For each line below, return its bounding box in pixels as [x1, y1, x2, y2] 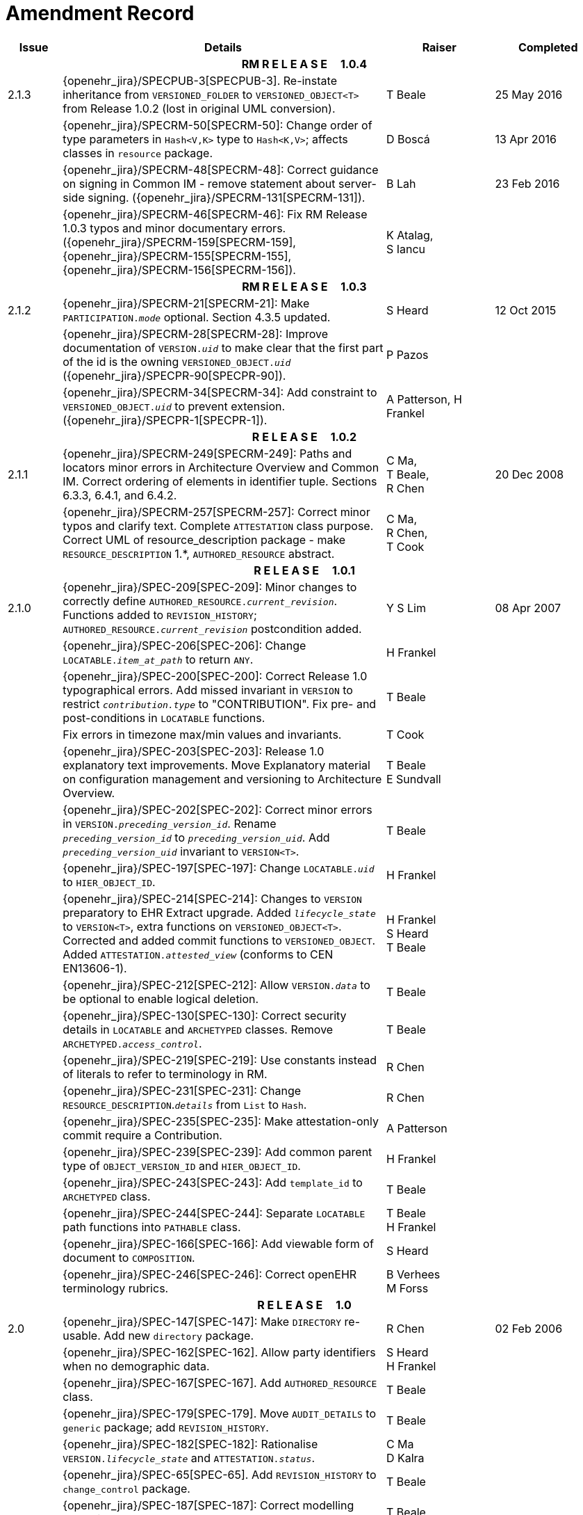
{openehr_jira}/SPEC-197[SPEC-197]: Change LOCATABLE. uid [63, 860, 375, 875]
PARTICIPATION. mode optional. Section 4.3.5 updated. [63, 310, 331, 324]
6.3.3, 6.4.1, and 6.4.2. [63, 488, 177, 502]
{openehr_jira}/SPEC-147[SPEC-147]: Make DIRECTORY [63, 1314, 342, 1329]
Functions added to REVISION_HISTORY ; [63, 607, 257, 622]
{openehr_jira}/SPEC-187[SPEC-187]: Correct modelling [63, 1498, 354, 1512]
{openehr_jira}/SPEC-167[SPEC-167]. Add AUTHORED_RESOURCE [63, 1375, 377, 1390]
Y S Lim [386, 600, 426, 615]
